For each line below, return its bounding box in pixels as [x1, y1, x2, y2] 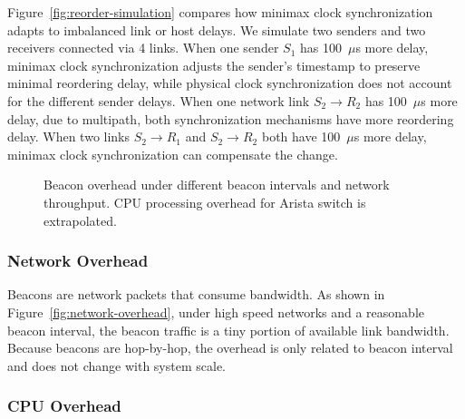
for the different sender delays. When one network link [7, 91, 310, 110]
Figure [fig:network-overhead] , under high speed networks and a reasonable [7, 302, 424, 321]
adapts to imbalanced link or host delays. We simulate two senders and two [7, 20, 426, 39]
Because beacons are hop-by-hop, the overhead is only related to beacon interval [7, 338, 453, 357]
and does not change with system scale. [7, 356, 226, 375]
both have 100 [261, 127, 341, 146]
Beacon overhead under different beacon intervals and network [44, 175, 390, 194]
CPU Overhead [7, 395, 121, 417]
